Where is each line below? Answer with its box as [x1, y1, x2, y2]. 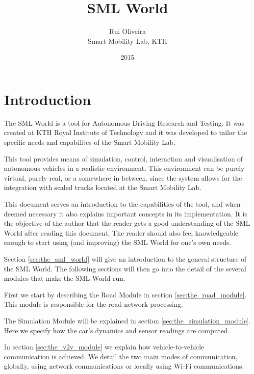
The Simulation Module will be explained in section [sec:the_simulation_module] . [4, 315, 251, 325]
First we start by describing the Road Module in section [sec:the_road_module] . [4, 289, 247, 299]
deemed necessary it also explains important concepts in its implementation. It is [4, 208, 248, 218]
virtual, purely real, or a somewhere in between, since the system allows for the [4, 172, 242, 183]
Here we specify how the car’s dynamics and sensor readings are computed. [4, 325, 229, 335]
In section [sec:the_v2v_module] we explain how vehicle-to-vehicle [4, 342, 204, 352]
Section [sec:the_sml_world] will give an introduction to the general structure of [4, 253, 247, 264]
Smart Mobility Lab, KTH [87, 35, 168, 46]
